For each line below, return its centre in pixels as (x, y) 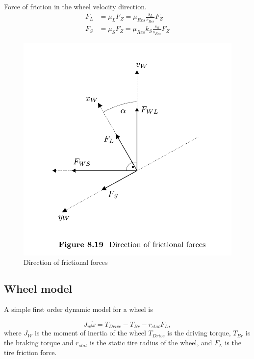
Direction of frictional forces (66, 262)
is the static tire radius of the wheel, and (151, 343)
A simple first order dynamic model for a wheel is (78, 309)
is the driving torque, (199, 333)
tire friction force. (30, 352)
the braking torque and (39, 343)
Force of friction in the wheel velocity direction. (75, 6)
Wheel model (38, 289)
